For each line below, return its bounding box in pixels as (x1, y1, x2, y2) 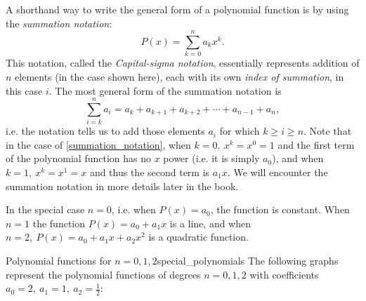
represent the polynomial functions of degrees (6, 267, 201, 281)
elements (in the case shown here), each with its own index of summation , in (15, 69, 344, 83)
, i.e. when (111, 202, 156, 217)
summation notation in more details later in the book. (6, 178, 239, 193)
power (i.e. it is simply (163, 151, 260, 166)
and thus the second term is (89, 165, 210, 179)
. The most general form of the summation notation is (48, 83, 282, 98)
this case (6, 83, 43, 98)
